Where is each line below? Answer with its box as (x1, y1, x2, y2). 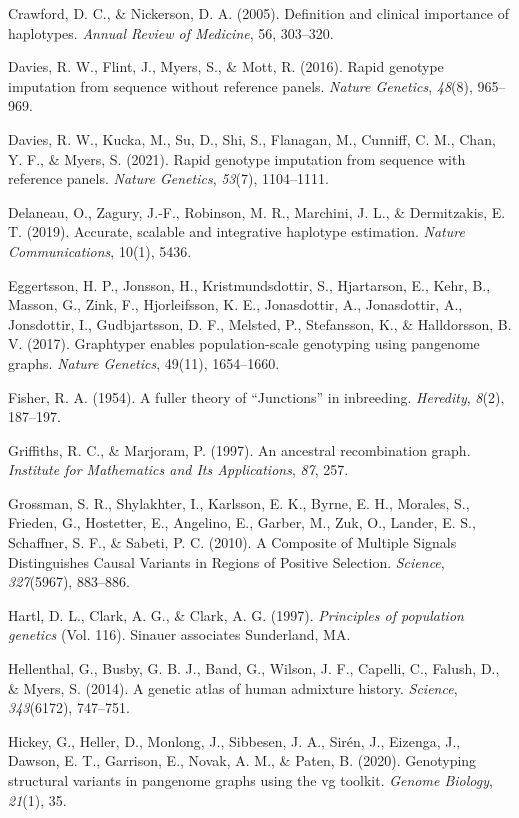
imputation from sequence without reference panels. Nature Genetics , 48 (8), (8, 75, 473, 96)
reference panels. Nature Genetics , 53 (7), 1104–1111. (8, 168, 329, 189)
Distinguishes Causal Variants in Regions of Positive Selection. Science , (8, 551, 445, 572)
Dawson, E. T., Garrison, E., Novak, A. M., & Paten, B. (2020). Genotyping (8, 750, 477, 771)
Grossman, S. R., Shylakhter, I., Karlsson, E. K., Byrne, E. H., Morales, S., (8, 492, 470, 513)
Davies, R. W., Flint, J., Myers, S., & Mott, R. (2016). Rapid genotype (8, 56, 444, 77)
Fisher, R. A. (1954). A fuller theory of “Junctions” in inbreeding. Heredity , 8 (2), (8, 386, 505, 407)
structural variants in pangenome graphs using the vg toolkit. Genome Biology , (8, 770, 493, 790)
